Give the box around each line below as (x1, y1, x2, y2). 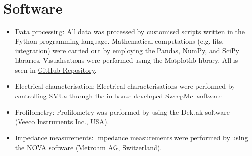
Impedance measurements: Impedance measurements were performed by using (15, 133, 248, 143)
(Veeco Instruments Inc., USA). (15, 116, 109, 126)
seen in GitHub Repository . (15, 64, 97, 75)
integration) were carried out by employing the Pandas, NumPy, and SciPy (15, 45, 239, 56)
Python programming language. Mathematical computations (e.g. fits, (15, 36, 224, 46)
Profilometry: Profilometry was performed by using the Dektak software (15, 107, 230, 117)
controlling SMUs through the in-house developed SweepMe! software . (15, 90, 224, 100)
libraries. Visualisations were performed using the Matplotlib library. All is (15, 55, 238, 65)
